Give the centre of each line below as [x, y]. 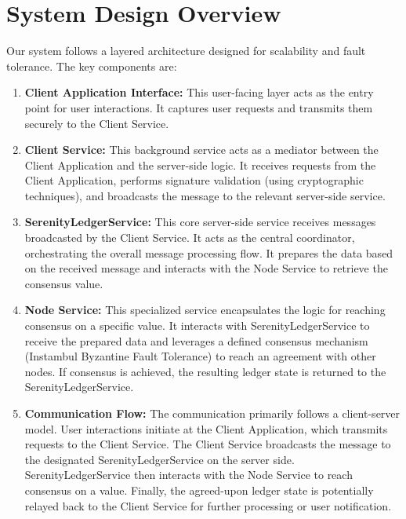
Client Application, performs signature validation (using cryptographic [194, 180]
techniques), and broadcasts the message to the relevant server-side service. [205, 195]
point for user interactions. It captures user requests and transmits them [199, 107]
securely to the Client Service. [97, 123]
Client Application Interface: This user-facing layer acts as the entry [199, 92]
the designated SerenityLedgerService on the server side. [159, 459]
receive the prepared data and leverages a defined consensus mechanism [196, 340]
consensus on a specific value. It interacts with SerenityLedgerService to [197, 325]
